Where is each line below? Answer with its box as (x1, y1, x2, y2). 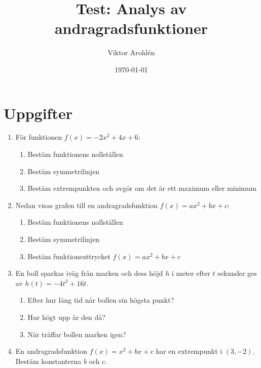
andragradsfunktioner (54, 18, 208, 38)
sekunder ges (217, 268, 257, 278)
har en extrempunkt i (156, 346, 222, 356)
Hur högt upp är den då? (27, 311, 105, 322)
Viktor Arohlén (107, 47, 155, 58)
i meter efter (171, 268, 210, 278)
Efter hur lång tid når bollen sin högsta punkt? (27, 295, 174, 305)
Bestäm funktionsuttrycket (27, 251, 110, 261)
